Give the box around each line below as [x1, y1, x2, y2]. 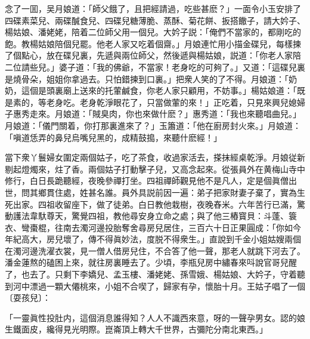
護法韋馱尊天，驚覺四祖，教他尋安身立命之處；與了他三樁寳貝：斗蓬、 [13, 209, 289, 222]
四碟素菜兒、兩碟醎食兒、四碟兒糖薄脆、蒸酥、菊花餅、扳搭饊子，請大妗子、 [5, 14, 305, 26]
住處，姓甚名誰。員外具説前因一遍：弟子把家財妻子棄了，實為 [54, 186, 297, 198]
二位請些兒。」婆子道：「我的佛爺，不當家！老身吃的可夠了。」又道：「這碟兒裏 [5, 60, 305, 73]
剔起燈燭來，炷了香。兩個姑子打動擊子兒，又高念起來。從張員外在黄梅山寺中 [5, 162, 305, 175]
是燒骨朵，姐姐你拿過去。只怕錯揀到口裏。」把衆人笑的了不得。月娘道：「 [5, 72, 289, 85]
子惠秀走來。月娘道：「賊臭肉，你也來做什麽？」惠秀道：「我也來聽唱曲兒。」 [5, 107, 301, 120]
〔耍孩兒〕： [5, 291, 51, 304]
